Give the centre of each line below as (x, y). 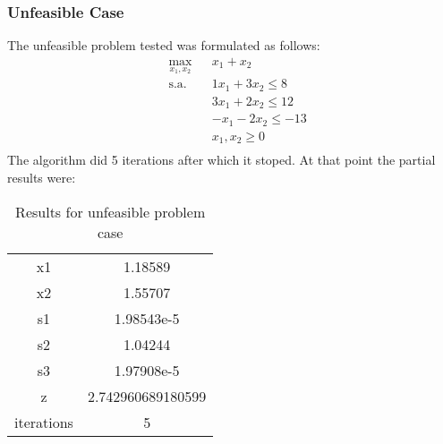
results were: (42, 178)
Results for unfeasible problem (111, 211)
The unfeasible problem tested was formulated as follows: (164, 45)
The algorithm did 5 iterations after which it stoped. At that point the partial (221, 160)
